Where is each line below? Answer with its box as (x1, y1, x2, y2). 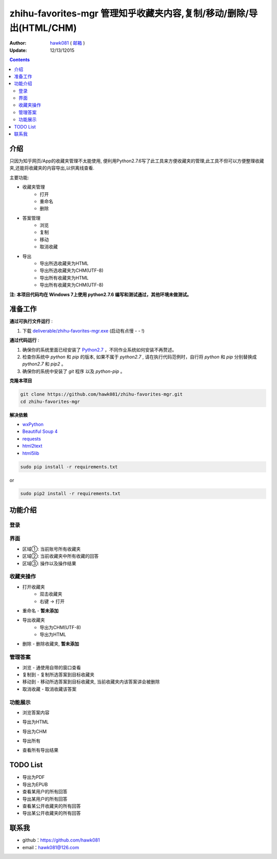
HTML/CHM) (22, 22, 77, 33)
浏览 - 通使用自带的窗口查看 (22, 664, 82, 670)
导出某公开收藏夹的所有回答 (22, 810, 81, 816)
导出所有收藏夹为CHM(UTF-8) (39, 282, 104, 288)
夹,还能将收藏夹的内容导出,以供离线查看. (9, 165, 95, 171)
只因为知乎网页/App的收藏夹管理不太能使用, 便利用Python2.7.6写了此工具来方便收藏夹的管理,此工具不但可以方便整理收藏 (9, 157, 264, 164)
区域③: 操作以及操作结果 (22, 560, 76, 566)
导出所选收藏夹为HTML (39, 260, 89, 267)
